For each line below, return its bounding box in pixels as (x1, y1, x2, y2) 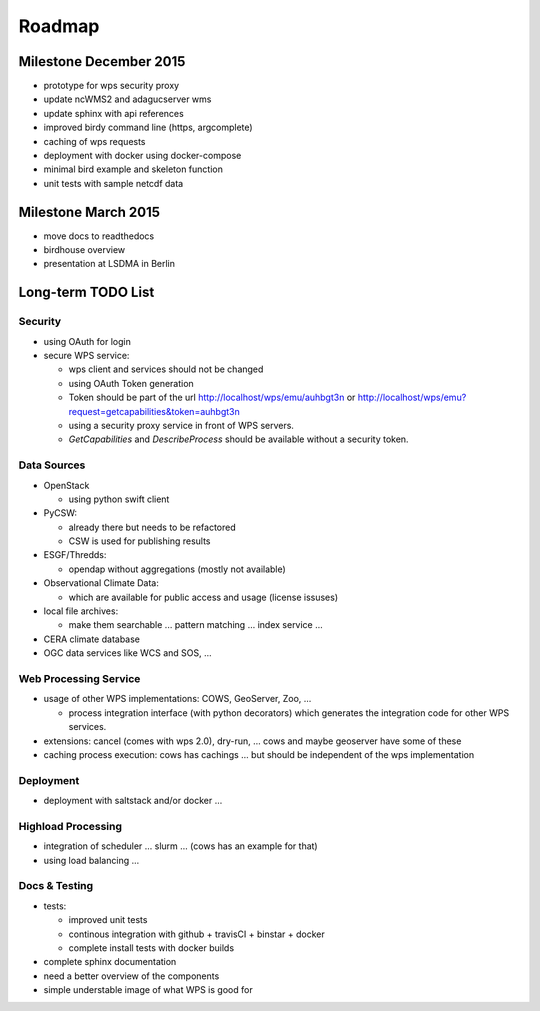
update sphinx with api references (43, 107, 184, 119)
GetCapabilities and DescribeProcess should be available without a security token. (68, 433, 409, 445)
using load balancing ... (43, 854, 140, 866)
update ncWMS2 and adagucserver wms (43, 93, 212, 105)
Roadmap (18, 15, 100, 37)
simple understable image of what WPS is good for (43, 984, 254, 996)
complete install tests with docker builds (68, 941, 235, 954)
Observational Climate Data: (43, 577, 159, 589)
